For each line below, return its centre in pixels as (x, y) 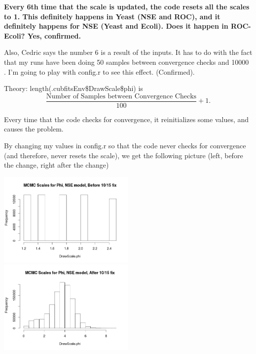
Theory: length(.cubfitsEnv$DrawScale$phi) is (73, 88)
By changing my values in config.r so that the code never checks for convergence (125, 145)
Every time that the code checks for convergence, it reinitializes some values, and (127, 119)
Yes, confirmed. (54, 35)
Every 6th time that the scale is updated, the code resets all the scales (127, 6)
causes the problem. (34, 129)
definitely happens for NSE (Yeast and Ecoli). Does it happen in (116, 26)
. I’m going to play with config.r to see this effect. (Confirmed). (99, 71)
